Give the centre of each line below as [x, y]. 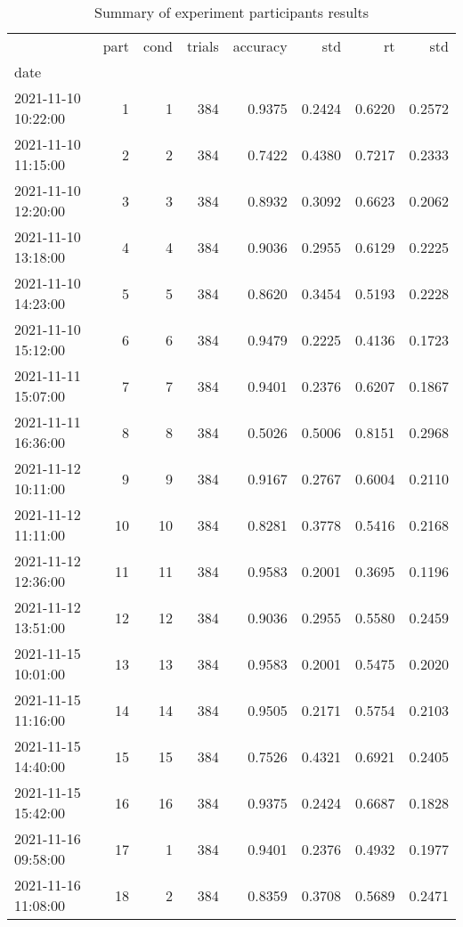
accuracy [260, 46]
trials [203, 46]
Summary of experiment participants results [231, 12]
